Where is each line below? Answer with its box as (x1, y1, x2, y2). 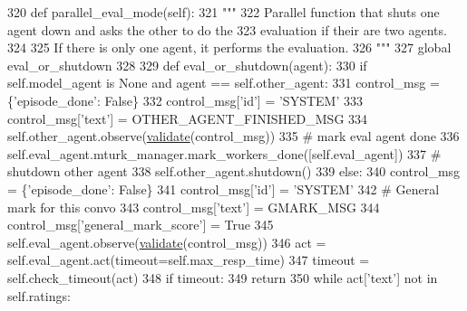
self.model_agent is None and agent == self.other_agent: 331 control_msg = (7, 73, 440, 92)
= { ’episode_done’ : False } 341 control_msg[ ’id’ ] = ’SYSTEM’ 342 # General (7, 179, 440, 198)
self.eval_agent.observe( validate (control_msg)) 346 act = (7, 232, 326, 251)
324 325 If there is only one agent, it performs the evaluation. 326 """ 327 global (7, 38, 452, 57)
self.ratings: (7, 286, 71, 305)
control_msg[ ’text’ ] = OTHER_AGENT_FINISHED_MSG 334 (7, 108, 368, 127)
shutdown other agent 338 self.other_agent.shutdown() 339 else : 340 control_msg (7, 162, 461, 181)
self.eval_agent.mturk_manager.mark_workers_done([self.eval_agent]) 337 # (7, 144, 442, 163)
